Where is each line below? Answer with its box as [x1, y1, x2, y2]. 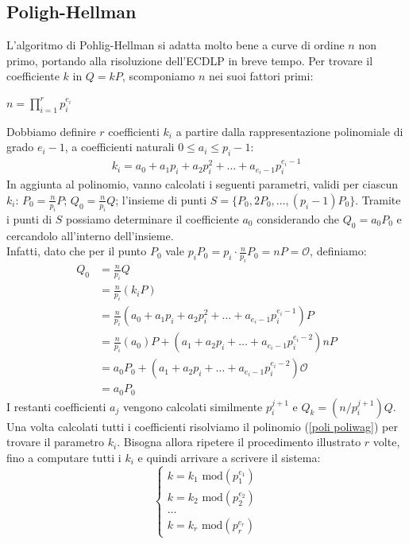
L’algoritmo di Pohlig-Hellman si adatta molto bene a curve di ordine [6, 37, 345, 53]
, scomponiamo [122, 68, 195, 84]
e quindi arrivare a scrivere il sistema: [137, 449, 321, 465]
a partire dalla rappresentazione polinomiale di [176, 122, 403, 139]
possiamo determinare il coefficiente [66, 210, 239, 227]
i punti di [6, 210, 52, 227]
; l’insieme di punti [115, 191, 207, 208]
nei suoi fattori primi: [209, 68, 314, 84]
